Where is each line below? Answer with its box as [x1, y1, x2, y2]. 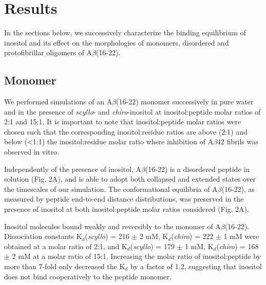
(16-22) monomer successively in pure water [116, 96, 254, 107]
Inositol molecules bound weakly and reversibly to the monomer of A [4, 221, 221, 231]
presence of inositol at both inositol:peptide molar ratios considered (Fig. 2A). [4, 204, 249, 214]
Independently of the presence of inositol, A [4, 163, 141, 174]
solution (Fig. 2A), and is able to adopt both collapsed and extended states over [4, 173, 256, 184]
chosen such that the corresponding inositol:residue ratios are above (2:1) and [4, 126, 248, 137]
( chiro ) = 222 [171, 231, 214, 242]
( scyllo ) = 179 [130, 240, 175, 251]
